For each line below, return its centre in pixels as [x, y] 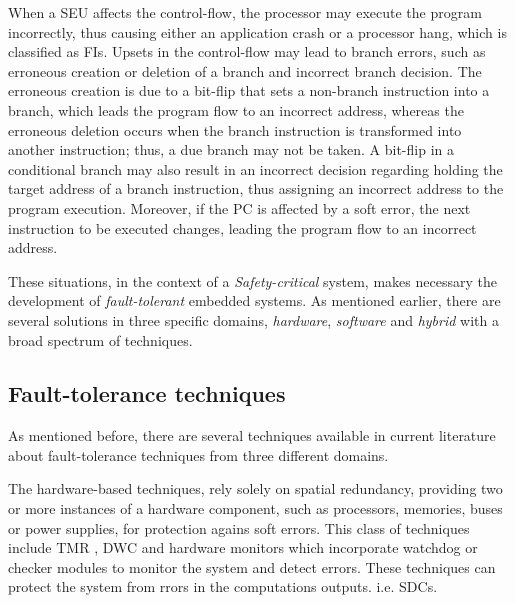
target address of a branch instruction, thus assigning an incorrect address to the [256, 188]
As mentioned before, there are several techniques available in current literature [252, 435]
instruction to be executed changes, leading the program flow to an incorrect [242, 227]
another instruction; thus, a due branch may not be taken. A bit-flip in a [231, 149]
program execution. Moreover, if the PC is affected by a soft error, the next [239, 207]
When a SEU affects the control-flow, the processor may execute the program [245, 12]
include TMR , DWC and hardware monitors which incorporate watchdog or [243, 547]
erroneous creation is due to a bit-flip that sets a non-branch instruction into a [249, 90]
